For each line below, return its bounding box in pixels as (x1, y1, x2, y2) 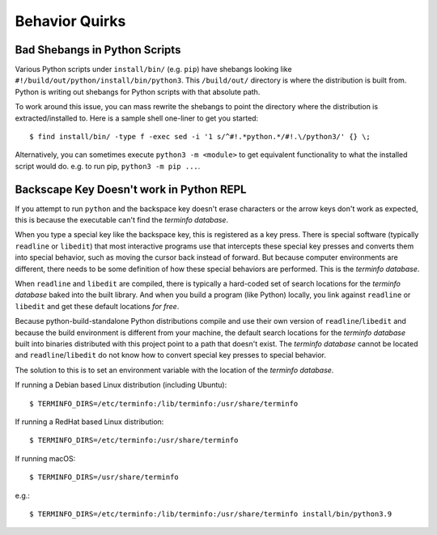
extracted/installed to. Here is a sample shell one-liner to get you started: (15, 113, 259, 123)
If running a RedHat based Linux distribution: (15, 417, 164, 427)
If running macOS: (15, 453, 76, 463)
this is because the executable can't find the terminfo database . (15, 215, 229, 225)
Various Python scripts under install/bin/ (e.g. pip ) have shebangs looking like (15, 65, 292, 74)
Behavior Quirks (15, 12, 126, 30)
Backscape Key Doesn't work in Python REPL (15, 182, 247, 196)
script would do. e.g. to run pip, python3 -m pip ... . (15, 161, 201, 171)
